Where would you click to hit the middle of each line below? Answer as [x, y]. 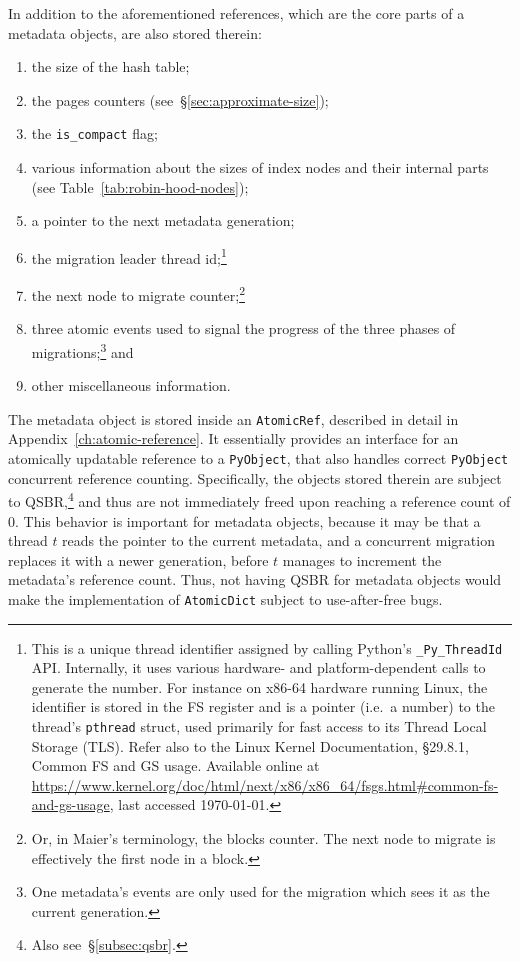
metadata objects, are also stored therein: [135, 32]
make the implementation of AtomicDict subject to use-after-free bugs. [225, 598]
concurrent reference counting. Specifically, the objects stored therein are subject [255, 477]
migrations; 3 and [82, 350]
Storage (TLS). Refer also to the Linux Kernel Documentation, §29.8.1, [250, 745]
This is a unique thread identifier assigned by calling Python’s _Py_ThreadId [267, 647]
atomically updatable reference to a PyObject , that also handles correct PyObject [258, 458]
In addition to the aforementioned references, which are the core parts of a [236, 13]
